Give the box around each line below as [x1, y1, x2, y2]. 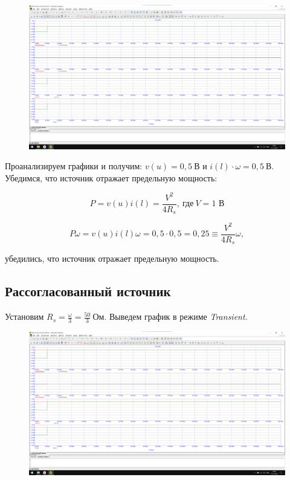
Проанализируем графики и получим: [5, 160, 143, 172]
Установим [5, 310, 44, 323]
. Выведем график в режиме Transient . [104, 310, 248, 323]
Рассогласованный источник [5, 282, 171, 300]
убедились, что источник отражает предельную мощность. [5, 252, 219, 265]
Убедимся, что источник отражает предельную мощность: [5, 171, 217, 184]
